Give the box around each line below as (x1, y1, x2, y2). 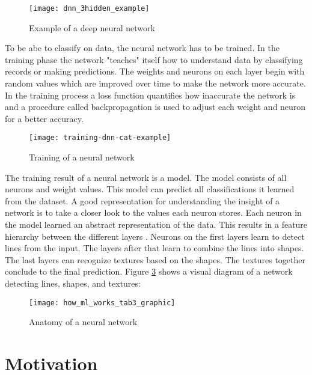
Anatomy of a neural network (29, 316, 138, 328)
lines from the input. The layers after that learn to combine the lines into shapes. (5, 242, 304, 254)
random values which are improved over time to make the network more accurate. (5, 77, 306, 90)
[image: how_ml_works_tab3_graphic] (29, 298, 176, 307)
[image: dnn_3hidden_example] (29, 4, 150, 13)
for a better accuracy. (5, 112, 84, 124)
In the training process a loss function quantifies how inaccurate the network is (5, 88, 296, 101)
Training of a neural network (29, 151, 135, 163)
